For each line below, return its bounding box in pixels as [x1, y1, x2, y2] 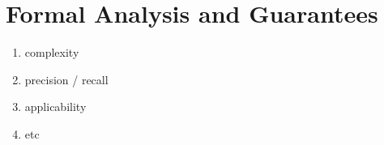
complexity [24, 44, 79, 61]
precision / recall [24, 70, 109, 87]
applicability [24, 98, 87, 115]
